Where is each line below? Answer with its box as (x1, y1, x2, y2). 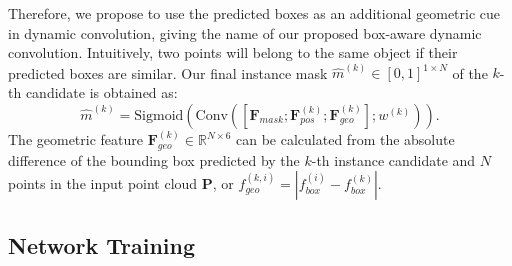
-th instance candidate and (311, 149, 476, 170)
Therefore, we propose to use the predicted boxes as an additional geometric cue (8, 3, 501, 23)
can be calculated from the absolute (236, 129, 455, 150)
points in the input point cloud (8, 173, 198, 194)
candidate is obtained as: (25, 82, 178, 103)
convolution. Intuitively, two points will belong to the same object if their (8, 42, 458, 63)
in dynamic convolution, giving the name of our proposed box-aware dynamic (8, 22, 482, 43)
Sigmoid (134, 108, 184, 123)
